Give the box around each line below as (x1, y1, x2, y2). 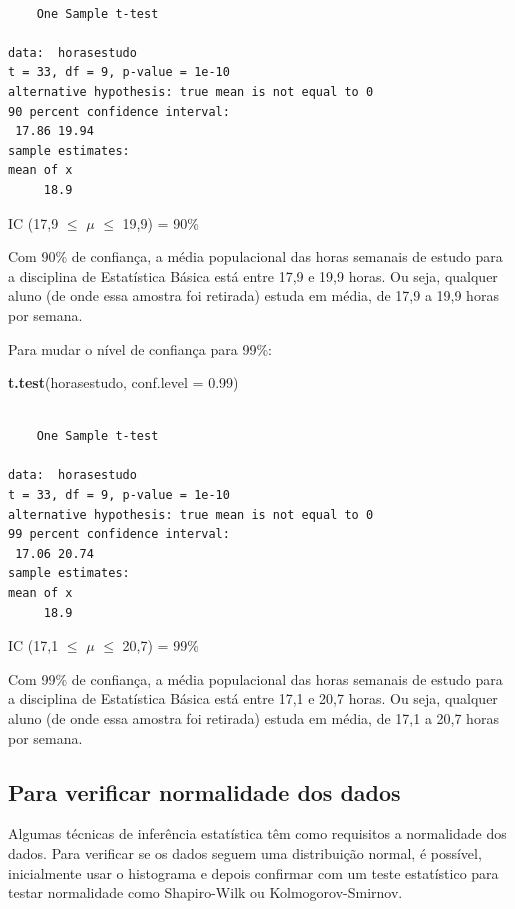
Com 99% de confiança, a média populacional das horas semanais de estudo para (8, 668, 503, 689)
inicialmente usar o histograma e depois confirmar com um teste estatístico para (8, 862, 499, 883)
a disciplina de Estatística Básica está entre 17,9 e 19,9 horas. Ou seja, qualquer (8, 265, 498, 286)
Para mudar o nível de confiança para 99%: (8, 338, 272, 359)
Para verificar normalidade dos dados (8, 776, 401, 807)
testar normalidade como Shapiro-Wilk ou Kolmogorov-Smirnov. (8, 882, 403, 903)
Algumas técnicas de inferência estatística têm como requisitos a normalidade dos (8, 823, 507, 844)
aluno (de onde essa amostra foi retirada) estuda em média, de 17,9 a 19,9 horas (8, 285, 499, 306)
